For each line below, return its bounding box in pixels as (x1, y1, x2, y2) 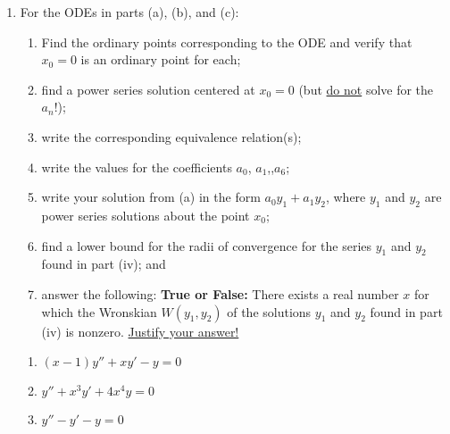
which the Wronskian (41, 302, 157, 321)
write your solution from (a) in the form (41, 188, 261, 206)
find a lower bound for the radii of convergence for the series (41, 236, 372, 255)
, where (325, 188, 366, 206)
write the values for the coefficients (41, 157, 232, 176)
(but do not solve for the (298, 79, 434, 98)
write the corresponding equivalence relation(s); (41, 127, 302, 146)
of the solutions (227, 302, 312, 321)
